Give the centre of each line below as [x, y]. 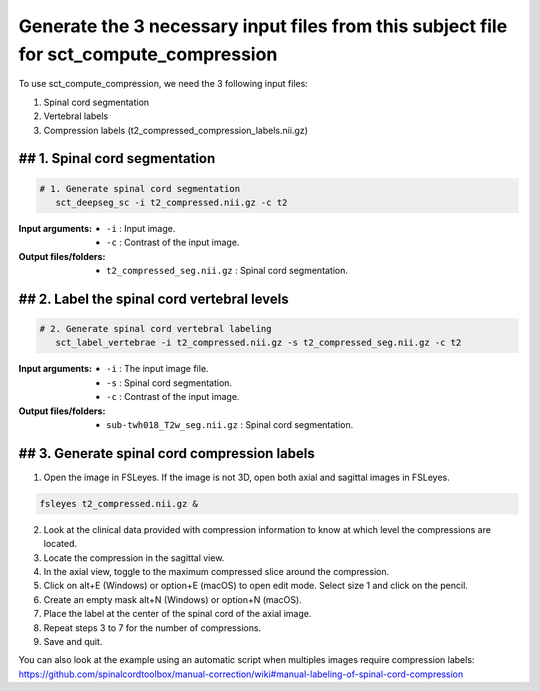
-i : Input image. [141, 228]
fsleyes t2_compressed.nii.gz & [119, 503]
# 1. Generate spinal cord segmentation [139, 188]
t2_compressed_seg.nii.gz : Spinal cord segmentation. [227, 271]
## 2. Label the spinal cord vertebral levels [153, 298]
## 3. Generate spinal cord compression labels [166, 453]
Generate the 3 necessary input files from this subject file [263, 26]
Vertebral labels [76, 116]
